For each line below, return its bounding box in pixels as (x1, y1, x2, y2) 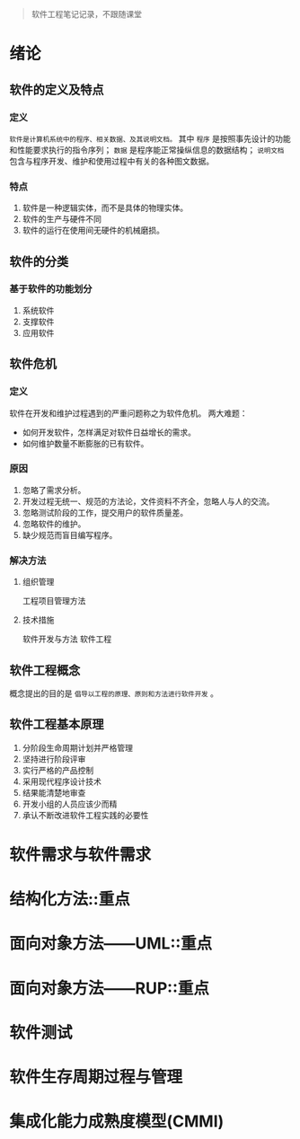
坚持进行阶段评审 (22, 754, 86, 764)
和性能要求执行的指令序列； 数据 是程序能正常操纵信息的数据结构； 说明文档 (9, 144, 285, 155)
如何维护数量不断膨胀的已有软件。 (22, 437, 149, 448)
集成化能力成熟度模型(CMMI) (9, 1111, 225, 1132)
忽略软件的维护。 (22, 518, 86, 529)
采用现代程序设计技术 (22, 776, 101, 787)
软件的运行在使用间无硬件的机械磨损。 (22, 225, 164, 236)
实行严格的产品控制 (22, 764, 94, 775)
